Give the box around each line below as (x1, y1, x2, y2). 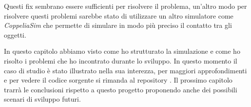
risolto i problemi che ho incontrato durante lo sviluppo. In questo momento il (4, 55, 237, 65)
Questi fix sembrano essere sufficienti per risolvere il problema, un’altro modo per (4, 1, 247, 11)
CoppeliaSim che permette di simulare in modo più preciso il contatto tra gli (4, 20, 232, 30)
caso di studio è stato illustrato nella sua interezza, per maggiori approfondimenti (4, 65, 247, 75)
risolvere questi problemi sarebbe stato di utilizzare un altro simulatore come (4, 10, 233, 21)
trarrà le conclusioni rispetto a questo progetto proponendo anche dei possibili (4, 84, 237, 94)
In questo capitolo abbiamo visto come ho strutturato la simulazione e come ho (4, 46, 240, 56)
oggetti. (4, 29, 26, 40)
